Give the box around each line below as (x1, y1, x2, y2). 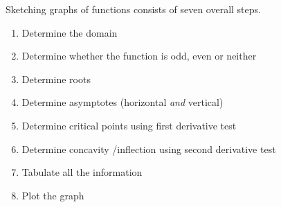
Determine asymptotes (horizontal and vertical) (21, 95, 224, 109)
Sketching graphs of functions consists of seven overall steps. (6, 2, 261, 16)
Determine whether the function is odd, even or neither (21, 48, 257, 63)
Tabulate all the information (21, 165, 143, 179)
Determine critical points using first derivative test (21, 118, 237, 132)
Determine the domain (21, 25, 118, 39)
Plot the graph (21, 188, 84, 202)
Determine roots (21, 71, 91, 86)
